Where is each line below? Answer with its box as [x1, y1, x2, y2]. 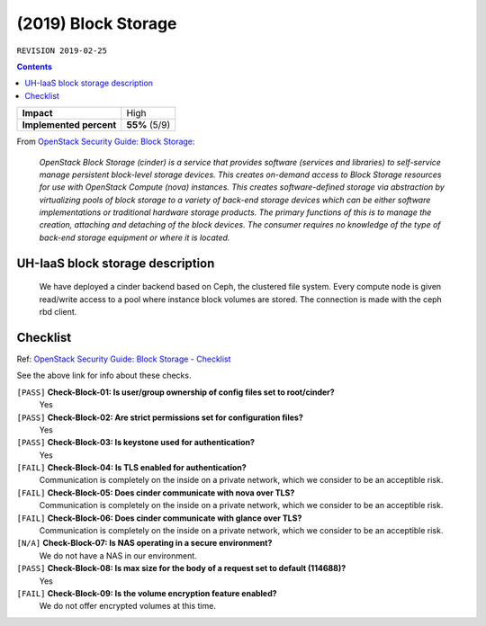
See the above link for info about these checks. [16, 370, 192, 381]
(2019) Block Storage [16, 13, 177, 33]
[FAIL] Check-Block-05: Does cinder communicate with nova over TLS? [16, 487, 295, 498]
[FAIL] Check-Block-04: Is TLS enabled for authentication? [16, 462, 247, 473]
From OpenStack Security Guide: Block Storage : [16, 136, 195, 148]
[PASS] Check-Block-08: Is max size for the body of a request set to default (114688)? [16, 563, 346, 574]
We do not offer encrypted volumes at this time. [39, 601, 216, 612]
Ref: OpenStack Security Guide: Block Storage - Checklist [16, 353, 231, 364]
